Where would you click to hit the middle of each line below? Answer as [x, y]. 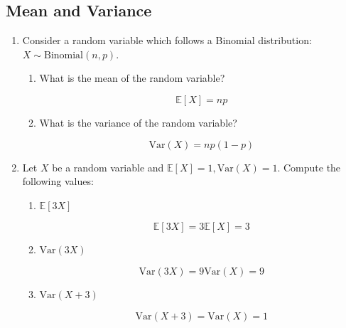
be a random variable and [108, 167]
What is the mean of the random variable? [132, 78]
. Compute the [309, 167]
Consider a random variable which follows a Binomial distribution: [167, 40]
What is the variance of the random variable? [138, 122]
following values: [58, 181]
